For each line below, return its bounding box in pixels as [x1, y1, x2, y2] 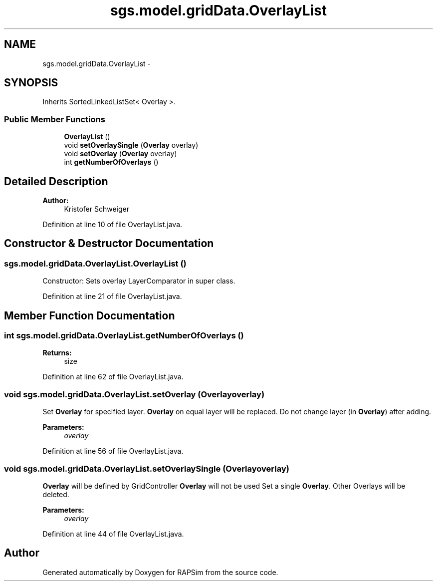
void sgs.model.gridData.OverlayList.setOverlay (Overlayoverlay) [4, 389, 265, 399]
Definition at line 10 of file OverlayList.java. [42, 220, 183, 229]
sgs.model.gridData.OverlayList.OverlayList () [4, 258, 187, 269]
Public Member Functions [4, 114, 105, 124]
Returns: [42, 348, 72, 357]
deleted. [42, 490, 69, 499]
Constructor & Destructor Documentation [4, 237, 214, 250]
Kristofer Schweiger [64, 205, 129, 214]
